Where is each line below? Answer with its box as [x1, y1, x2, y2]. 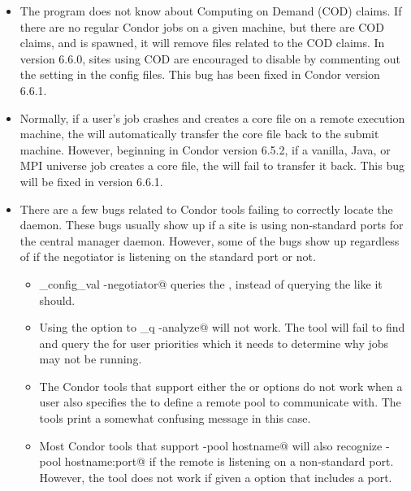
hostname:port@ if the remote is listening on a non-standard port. [64, 453, 394, 470]
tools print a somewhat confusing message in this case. [39, 410, 311, 427]
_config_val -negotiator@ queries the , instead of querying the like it [39, 275, 383, 292]
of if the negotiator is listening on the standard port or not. [19, 248, 316, 265]
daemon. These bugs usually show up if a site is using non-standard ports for [19, 216, 404, 233]
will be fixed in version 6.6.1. [19, 172, 163, 189]
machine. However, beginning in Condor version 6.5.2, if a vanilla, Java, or [19, 141, 391, 158]
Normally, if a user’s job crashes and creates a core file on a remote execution [19, 109, 405, 126]
